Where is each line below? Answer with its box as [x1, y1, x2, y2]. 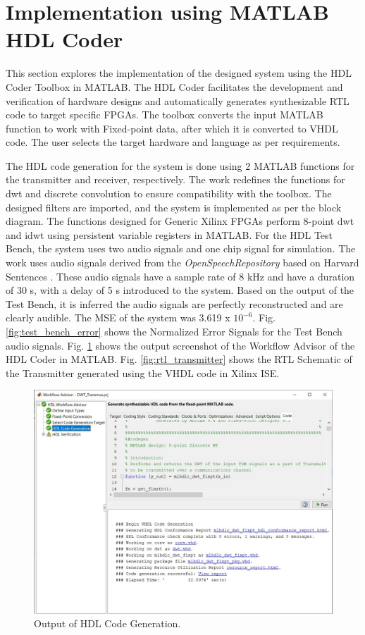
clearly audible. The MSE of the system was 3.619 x [6, 310, 230, 325]
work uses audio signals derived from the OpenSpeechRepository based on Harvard [6, 255, 359, 270]
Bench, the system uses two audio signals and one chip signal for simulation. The [6, 241, 356, 256]
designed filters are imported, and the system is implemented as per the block [6, 199, 342, 214]
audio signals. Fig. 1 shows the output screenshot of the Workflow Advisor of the [6, 338, 355, 352]
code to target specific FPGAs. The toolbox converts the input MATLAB [6, 107, 323, 122]
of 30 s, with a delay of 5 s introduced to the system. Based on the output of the [6, 283, 354, 297]
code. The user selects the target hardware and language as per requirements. [6, 135, 340, 149]
